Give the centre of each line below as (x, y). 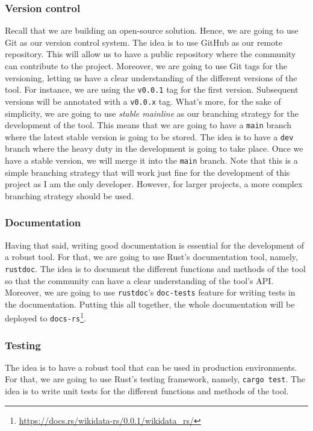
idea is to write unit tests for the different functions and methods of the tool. (147, 391)
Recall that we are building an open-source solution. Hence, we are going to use (152, 30)
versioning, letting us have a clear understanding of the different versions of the (151, 77)
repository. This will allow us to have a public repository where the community (150, 54)
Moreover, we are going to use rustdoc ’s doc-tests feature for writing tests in (150, 292)
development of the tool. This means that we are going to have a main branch (148, 125)
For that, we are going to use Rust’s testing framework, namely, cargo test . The (155, 379)
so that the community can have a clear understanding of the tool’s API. (139, 280)
